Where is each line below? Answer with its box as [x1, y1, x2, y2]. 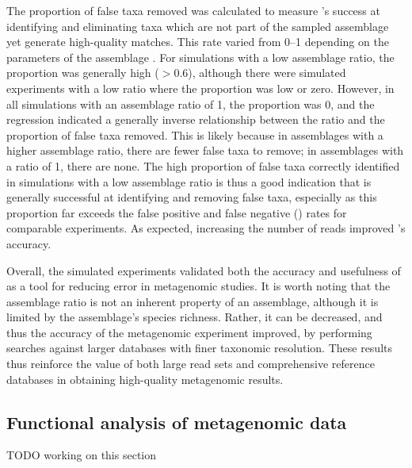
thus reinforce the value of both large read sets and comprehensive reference [6, 355, 375, 372]
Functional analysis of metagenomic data [6, 409, 347, 434]
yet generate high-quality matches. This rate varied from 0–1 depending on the [6, 33, 389, 50]
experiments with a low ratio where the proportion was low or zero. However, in [6, 79, 395, 96]
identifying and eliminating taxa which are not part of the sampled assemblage [6, 17, 389, 34]
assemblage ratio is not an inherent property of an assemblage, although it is [6, 293, 379, 309]
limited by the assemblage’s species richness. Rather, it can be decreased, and [6, 309, 383, 325]
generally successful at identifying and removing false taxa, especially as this [6, 189, 377, 205]
